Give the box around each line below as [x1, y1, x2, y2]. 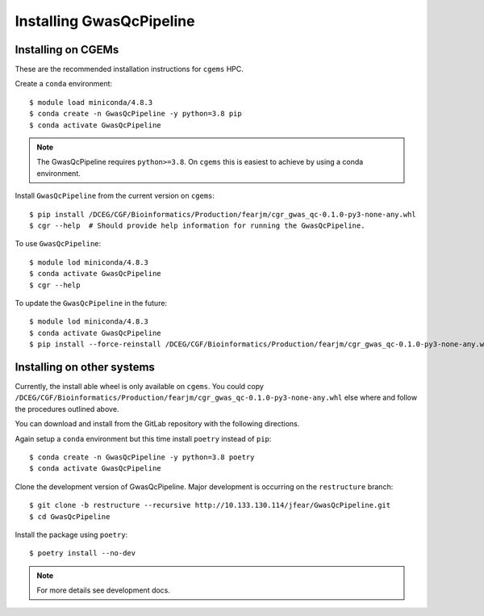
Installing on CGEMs [15, 43, 119, 57]
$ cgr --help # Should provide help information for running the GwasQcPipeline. [29, 220, 365, 230]
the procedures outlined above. [15, 404, 119, 413]
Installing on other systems [15, 360, 155, 374]
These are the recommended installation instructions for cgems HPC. [15, 65, 244, 74]
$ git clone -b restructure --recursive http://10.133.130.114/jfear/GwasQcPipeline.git [29, 501, 391, 510]
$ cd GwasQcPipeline [29, 512, 111, 521]
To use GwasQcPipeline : [15, 239, 102, 249]
